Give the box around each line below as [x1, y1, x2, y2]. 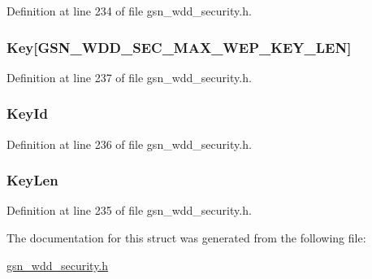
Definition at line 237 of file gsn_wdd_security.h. [6, 68, 252, 85]
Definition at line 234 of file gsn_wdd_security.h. [6, 2, 252, 19]
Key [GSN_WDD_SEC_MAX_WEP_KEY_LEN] [6, 37, 352, 57]
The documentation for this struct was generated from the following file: [6, 229, 366, 246]
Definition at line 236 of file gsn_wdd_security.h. [6, 135, 252, 152]
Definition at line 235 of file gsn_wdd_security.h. [6, 202, 252, 219]
